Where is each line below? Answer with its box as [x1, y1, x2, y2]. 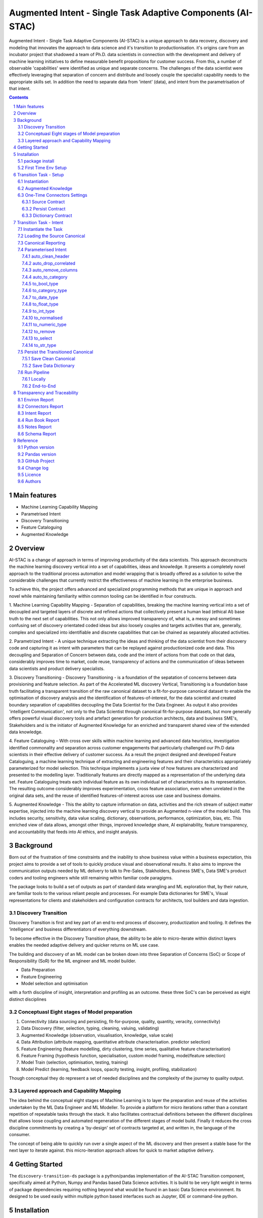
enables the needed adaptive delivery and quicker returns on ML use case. [9, 942, 159, 948]
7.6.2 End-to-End [22, 383, 56, 389]
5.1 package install [18, 158, 55, 164]
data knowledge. [9, 729, 43, 735]
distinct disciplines [9, 996, 47, 1002]
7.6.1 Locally [22, 376, 46, 382]
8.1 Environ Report [18, 397, 54, 402]
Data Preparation [21, 967, 56, 973]
